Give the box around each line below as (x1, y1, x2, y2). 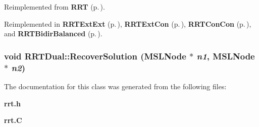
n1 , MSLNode (196, 49, 255, 62)
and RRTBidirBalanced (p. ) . (4, 28, 102, 39)
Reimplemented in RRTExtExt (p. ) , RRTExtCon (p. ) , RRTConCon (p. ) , (4, 18, 251, 29)
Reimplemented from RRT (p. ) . (4, 2, 105, 12)
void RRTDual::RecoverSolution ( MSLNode (4, 49, 186, 62)
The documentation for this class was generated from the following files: (4, 81, 227, 91)
